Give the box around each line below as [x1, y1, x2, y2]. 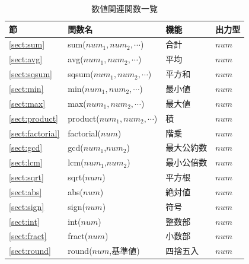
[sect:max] [9, 97, 46, 109]
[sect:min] [9, 82, 44, 94]
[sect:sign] [9, 200, 44, 212]
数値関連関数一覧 [91, 2, 158, 14]
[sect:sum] [9, 38, 45, 50]
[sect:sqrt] [9, 171, 44, 183]
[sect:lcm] [9, 156, 43, 168]
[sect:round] [9, 244, 51, 257]
